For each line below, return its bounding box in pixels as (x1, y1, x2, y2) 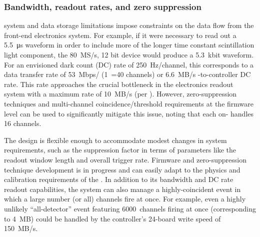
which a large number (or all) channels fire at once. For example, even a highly (4, 193, 246, 204)
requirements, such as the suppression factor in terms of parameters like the (4, 144, 236, 155)
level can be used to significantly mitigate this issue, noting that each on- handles (4, 108, 253, 118)
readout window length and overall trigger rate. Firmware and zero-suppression (4, 154, 246, 164)
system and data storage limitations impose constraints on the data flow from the (4, 20, 254, 30)
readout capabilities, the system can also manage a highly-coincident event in (4, 183, 241, 194)
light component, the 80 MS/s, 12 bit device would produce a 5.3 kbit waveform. (4, 49, 254, 59)
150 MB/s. (4, 223, 38, 233)
